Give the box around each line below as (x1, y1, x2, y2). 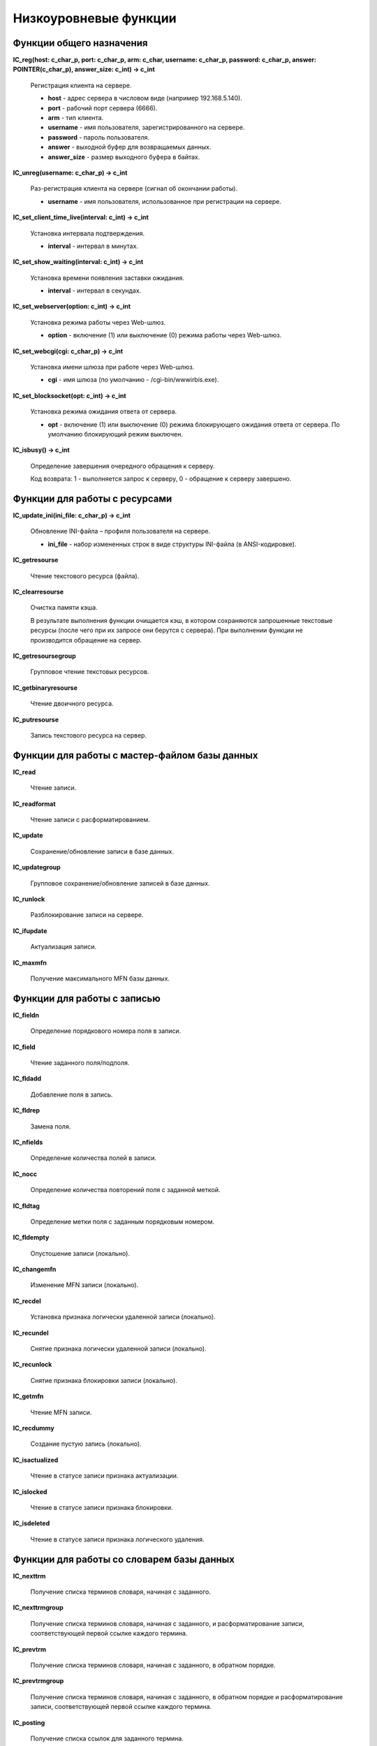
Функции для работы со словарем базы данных (13, 1553, 235, 1565)
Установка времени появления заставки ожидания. (30, 273, 185, 282)
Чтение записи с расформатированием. (30, 816, 150, 824)
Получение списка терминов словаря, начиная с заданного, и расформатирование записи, (30, 1619, 304, 1627)
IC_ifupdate (13, 926, 47, 935)
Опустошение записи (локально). (30, 1249, 131, 1257)
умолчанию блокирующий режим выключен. (47, 430, 183, 438)
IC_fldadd (13, 1074, 42, 1083)
